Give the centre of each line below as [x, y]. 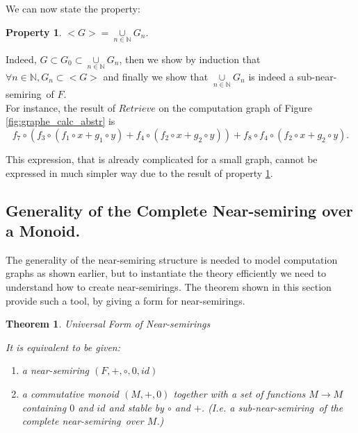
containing [44, 407]
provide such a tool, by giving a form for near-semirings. [125, 300]
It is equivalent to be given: [63, 347]
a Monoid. [43, 230]
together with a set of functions [239, 393]
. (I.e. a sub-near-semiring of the [272, 407]
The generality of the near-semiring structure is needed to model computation [172, 259]
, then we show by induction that [190, 59]
